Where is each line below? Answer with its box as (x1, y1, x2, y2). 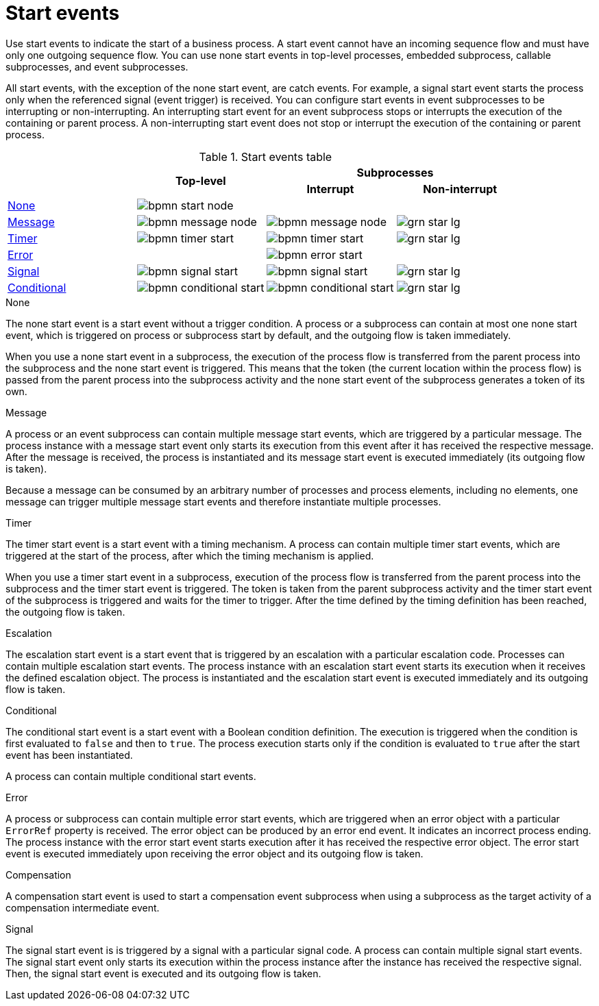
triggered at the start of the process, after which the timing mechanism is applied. (5, 549, 374, 562)
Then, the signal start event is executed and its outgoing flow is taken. (5, 967, 321, 979)
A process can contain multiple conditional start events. (5, 770, 256, 782)
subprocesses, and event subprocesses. (5, 60, 188, 73)
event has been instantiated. (5, 749, 133, 761)
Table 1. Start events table (199, 149, 332, 164)
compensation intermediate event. (5, 901, 160, 914)
